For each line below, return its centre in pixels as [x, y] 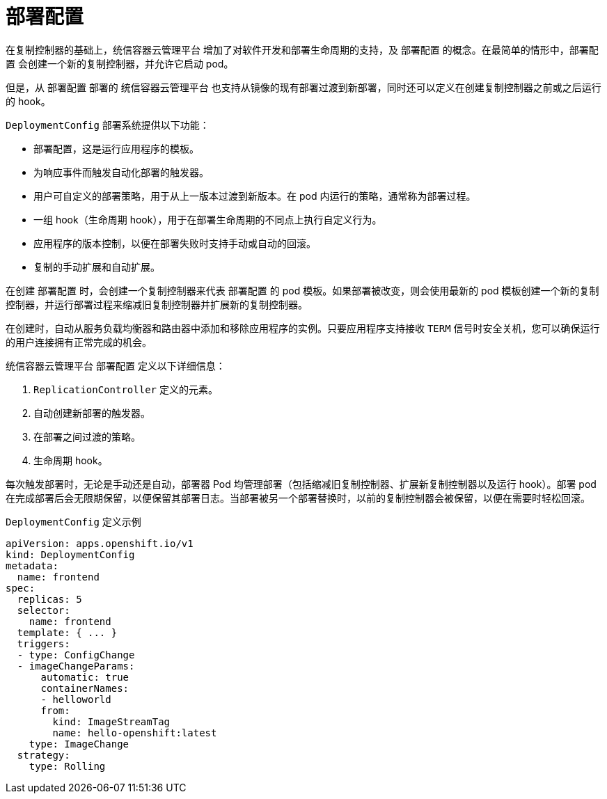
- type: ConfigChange [76, 655]
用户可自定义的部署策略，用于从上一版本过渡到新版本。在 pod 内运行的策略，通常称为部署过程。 [255, 196]
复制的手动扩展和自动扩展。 [97, 267]
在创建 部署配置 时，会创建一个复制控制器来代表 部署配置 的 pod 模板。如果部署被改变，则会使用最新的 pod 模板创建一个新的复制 [302, 290]
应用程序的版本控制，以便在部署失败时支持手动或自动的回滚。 [175, 243]
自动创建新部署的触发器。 [92, 413]
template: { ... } [67, 632]
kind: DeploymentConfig [70, 554]
